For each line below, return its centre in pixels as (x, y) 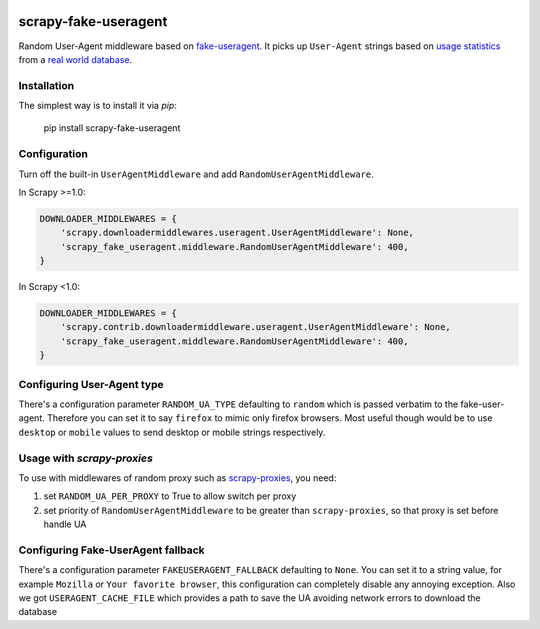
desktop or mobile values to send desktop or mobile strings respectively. (172, 432)
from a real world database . (75, 59)
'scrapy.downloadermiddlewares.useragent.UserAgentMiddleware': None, (237, 233)
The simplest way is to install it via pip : (97, 106)
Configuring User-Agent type (91, 384)
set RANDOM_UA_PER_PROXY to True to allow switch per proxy (170, 496)
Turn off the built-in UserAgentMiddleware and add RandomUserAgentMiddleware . (196, 174)
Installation (46, 85)
